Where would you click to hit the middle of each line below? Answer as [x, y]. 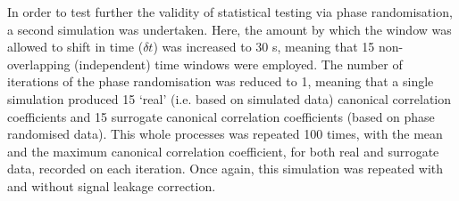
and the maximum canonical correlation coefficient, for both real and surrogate [223, 151]
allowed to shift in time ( [75, 47]
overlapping [39, 64]
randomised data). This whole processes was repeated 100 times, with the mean [225, 134]
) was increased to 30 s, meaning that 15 [264, 47]
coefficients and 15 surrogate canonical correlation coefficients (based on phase [221, 116]
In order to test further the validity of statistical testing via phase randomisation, [230, 12]
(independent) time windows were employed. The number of [238, 64]
